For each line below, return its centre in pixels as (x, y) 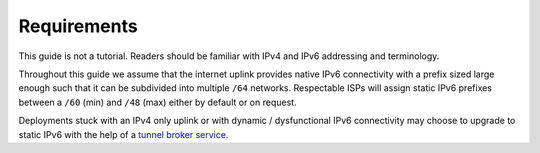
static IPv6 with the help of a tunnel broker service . (123, 134)
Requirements (78, 26)
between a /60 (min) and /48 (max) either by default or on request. (157, 102)
